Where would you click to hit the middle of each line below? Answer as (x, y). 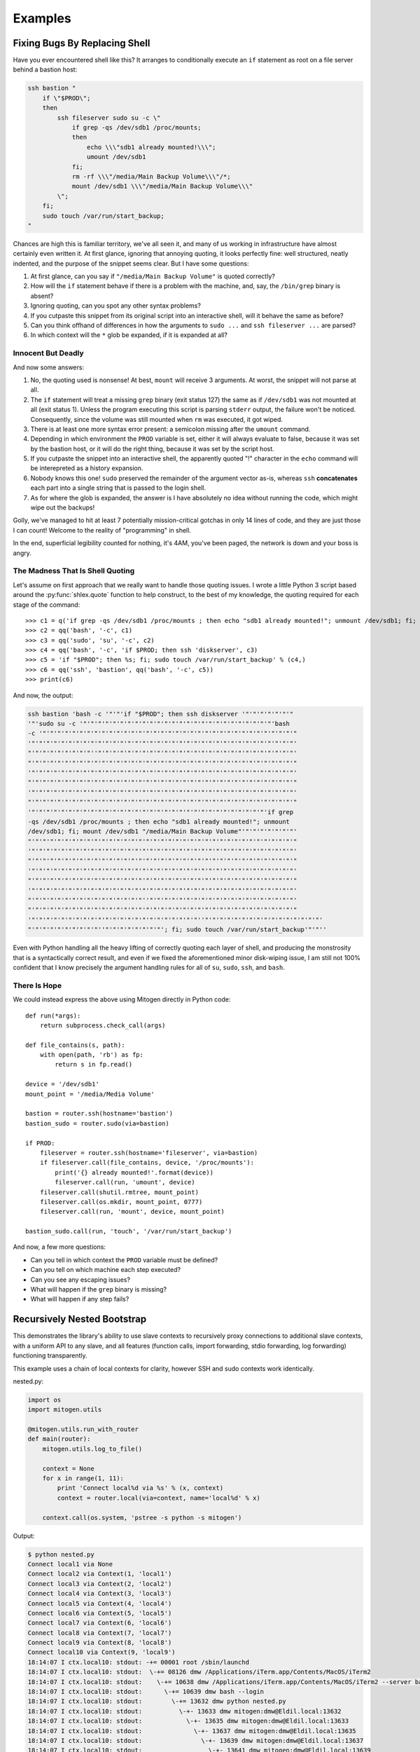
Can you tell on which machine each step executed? (106, 1270)
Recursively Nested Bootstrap (80, 1319)
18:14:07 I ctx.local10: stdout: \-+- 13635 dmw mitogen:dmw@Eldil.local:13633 (188, 1721)
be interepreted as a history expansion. (87, 468)
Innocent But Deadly (48, 353)
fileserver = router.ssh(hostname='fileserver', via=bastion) (149, 1152)
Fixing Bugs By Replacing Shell (82, 43)
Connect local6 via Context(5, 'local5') (100, 1613)
